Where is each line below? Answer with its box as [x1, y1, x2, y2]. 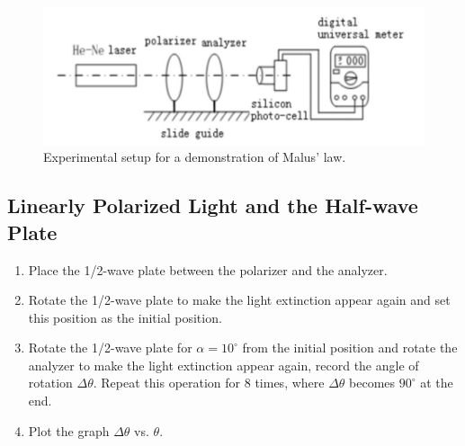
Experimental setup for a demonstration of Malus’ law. [43, 147, 346, 166]
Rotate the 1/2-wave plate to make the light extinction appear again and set [28, 290, 451, 309]
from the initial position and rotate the [242, 338, 458, 357]
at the [420, 373, 453, 392]
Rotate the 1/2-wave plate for [28, 338, 192, 357]
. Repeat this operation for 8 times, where [93, 373, 325, 392]
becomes [349, 373, 396, 392]
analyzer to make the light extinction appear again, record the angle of [28, 355, 419, 374]
